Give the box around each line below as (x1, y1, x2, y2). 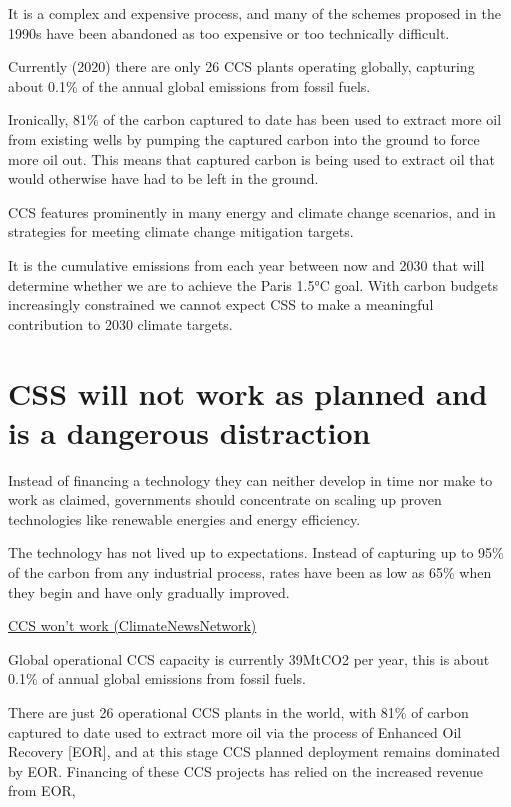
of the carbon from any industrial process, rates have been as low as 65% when (8, 562, 492, 582)
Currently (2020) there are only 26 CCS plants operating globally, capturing (8, 56, 475, 77)
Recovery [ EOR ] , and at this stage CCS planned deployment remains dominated (8, 741, 501, 762)
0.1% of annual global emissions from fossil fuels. (8, 668, 307, 689)
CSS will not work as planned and (8, 372, 488, 413)
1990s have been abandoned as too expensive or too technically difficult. (8, 22, 450, 43)
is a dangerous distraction (8, 411, 371, 452)
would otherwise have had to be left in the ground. (8, 168, 319, 189)
